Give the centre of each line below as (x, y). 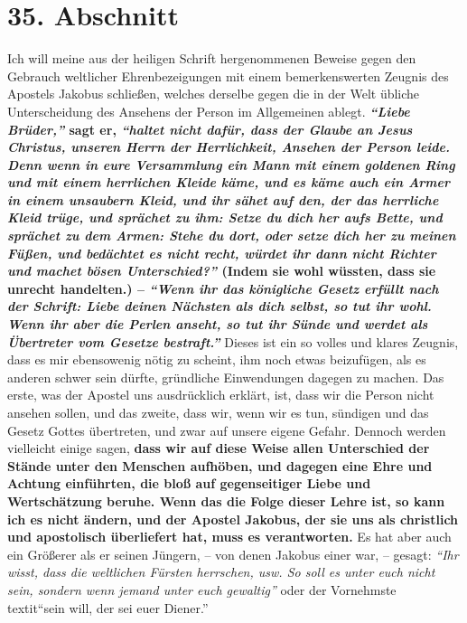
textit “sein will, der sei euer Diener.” (108, 607)
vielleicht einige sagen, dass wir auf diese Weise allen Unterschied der (219, 448)
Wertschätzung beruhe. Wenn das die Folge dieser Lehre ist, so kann (226, 500)
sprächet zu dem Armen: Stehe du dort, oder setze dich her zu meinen (232, 236)
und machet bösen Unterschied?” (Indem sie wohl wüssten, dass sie (222, 271)
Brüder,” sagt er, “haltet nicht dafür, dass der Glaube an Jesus (210, 129)
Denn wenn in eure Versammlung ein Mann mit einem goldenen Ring (231, 164)
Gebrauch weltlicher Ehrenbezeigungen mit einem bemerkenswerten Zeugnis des (228, 76)
